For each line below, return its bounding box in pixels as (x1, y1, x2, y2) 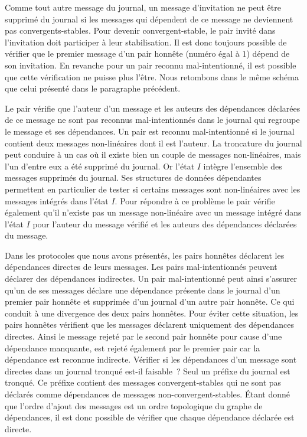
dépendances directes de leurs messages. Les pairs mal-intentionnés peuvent (5, 260, 277, 273)
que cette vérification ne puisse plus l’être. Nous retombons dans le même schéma (5, 70, 299, 83)
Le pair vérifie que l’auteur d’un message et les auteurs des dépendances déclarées (5, 102, 301, 114)
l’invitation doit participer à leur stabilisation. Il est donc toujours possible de (5, 35, 287, 48)
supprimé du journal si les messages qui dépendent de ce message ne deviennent (5, 12, 293, 25)
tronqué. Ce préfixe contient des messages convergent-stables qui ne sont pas (5, 376, 282, 389)
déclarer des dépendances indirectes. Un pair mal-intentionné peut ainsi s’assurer (5, 272, 298, 285)
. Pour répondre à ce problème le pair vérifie (115, 194, 275, 207)
